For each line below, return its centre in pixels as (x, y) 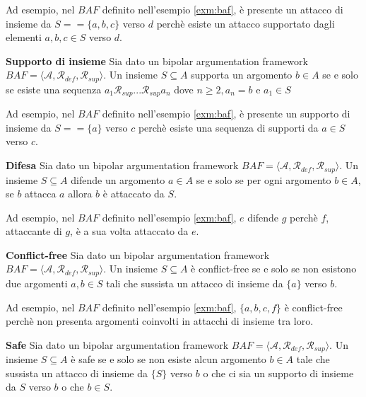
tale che (313, 359)
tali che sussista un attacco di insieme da (195, 283)
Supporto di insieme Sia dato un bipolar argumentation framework (157, 61)
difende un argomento (118, 179)
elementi (24, 37)
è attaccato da (134, 194)
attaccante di (34, 231)
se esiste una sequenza (54, 89)
